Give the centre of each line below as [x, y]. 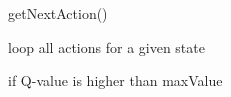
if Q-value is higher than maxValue [115, 80]
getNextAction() [58, 13]
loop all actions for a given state [106, 46]
